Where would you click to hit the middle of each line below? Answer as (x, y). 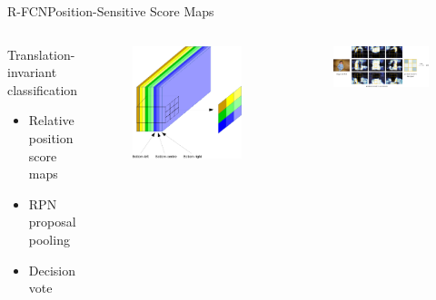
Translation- (41, 54)
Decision (52, 270)
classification (43, 89)
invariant (32, 72)
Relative (51, 120)
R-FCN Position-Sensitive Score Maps (111, 11)
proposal (52, 222)
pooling (49, 239)
